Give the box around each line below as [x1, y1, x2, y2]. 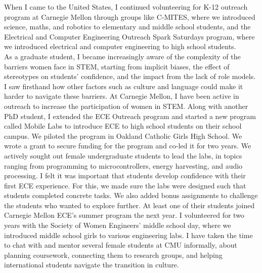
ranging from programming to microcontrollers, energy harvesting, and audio [4, 160, 243, 171]
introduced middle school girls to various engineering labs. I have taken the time [4, 229, 253, 240]
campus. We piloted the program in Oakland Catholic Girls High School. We [4, 130, 242, 141]
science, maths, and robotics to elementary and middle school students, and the [4, 21, 251, 32]
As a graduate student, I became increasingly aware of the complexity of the [4, 51, 241, 61]
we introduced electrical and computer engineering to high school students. [4, 41, 236, 52]
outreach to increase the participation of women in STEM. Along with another [4, 100, 248, 111]
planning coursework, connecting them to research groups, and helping [4, 249, 223, 260]
